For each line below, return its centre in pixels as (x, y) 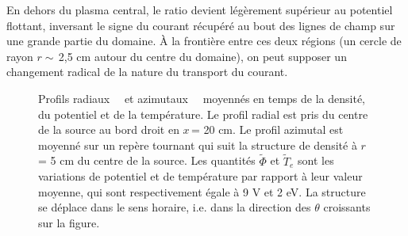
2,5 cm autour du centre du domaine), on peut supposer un (202, 56)
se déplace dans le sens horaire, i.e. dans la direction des (175, 207)
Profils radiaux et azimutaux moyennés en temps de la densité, (202, 98)
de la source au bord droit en (109, 129)
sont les (316, 160)
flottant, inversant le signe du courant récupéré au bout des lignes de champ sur (201, 25)
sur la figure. (69, 222)
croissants (347, 207)
